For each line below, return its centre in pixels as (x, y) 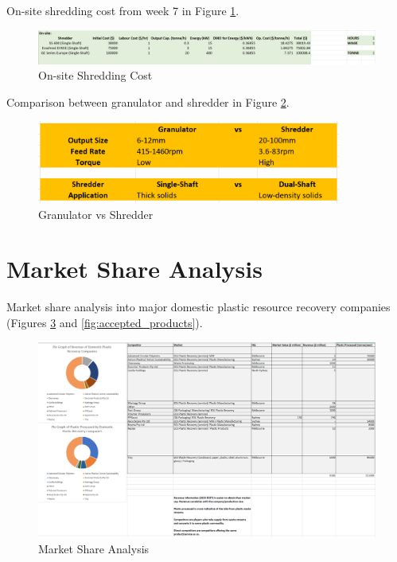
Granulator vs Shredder (96, 214)
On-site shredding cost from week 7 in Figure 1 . (123, 10)
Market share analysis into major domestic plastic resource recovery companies (198, 307)
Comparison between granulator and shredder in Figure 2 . (148, 101)
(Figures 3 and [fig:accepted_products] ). (105, 322)
